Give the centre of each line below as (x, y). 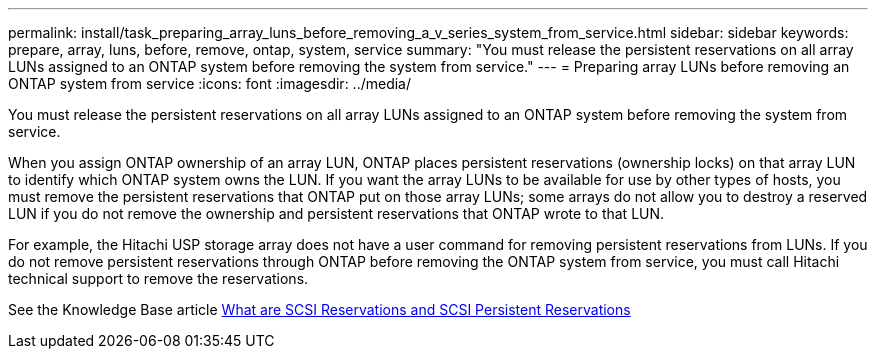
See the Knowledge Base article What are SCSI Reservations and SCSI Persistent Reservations (319, 309)
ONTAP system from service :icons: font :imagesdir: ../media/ (210, 83)
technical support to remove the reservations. (158, 278)
